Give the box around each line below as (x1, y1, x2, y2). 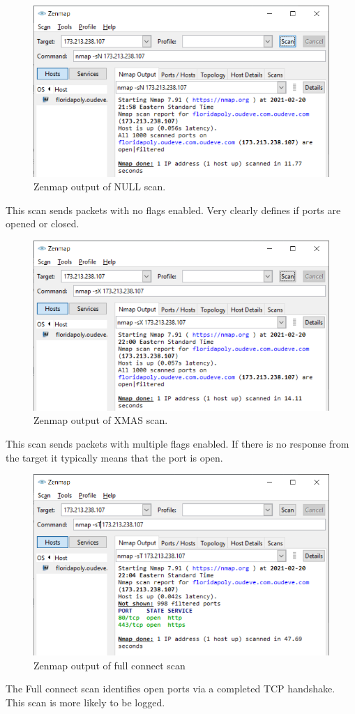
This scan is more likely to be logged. (6, 695, 165, 710)
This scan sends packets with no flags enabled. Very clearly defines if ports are (6, 202, 341, 217)
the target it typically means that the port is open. (6, 450, 223, 464)
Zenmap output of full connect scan (33, 658, 186, 672)
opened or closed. (6, 216, 80, 231)
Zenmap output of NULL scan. (33, 179, 166, 194)
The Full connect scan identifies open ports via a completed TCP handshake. (6, 681, 335, 696)
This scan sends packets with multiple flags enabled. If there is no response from (6, 436, 349, 450)
